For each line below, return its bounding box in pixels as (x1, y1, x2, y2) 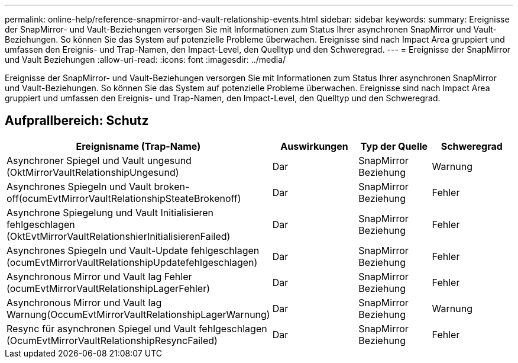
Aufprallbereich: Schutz (5, 113, 149, 129)
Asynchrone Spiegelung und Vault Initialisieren (7, 206, 214, 219)
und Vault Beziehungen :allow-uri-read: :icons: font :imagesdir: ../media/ (5, 54, 286, 65)
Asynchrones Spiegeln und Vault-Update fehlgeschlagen (7, 244, 260, 256)
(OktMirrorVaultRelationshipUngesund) (7, 166, 179, 178)
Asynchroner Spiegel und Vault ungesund (7, 154, 192, 166)
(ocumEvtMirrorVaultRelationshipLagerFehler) (7, 282, 211, 294)
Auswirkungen (280, 140, 348, 152)
